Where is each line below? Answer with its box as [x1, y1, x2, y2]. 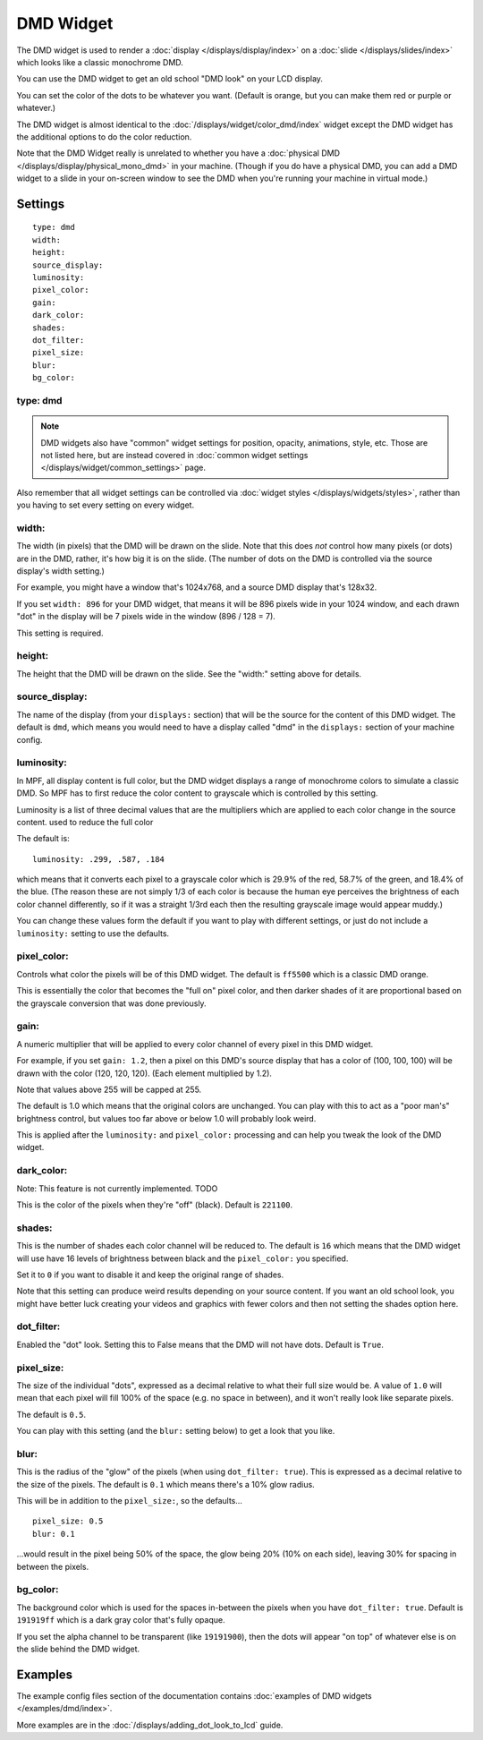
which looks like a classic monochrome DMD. [16, 56, 183, 67]
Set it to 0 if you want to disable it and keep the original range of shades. [16, 1269, 284, 1280]
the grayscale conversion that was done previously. [16, 998, 207, 1009]
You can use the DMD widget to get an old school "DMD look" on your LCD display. [16, 73, 324, 84]
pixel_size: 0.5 [32, 1516, 104, 1526]
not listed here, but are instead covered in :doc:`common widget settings [40, 449, 309, 460]
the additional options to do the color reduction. [16, 131, 192, 142]
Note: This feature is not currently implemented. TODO [16, 1182, 218, 1194]
